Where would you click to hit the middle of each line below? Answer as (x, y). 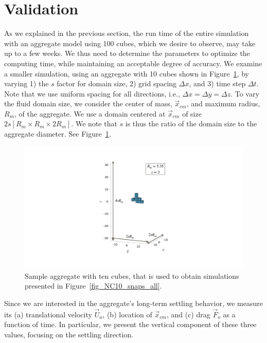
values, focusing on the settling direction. (69, 334)
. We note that (94, 123)
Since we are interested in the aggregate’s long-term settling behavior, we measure (133, 303)
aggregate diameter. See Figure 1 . (58, 134)
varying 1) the (26, 83)
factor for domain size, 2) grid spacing (117, 83)
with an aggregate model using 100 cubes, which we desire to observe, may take (130, 43)
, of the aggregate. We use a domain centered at (90, 113)
